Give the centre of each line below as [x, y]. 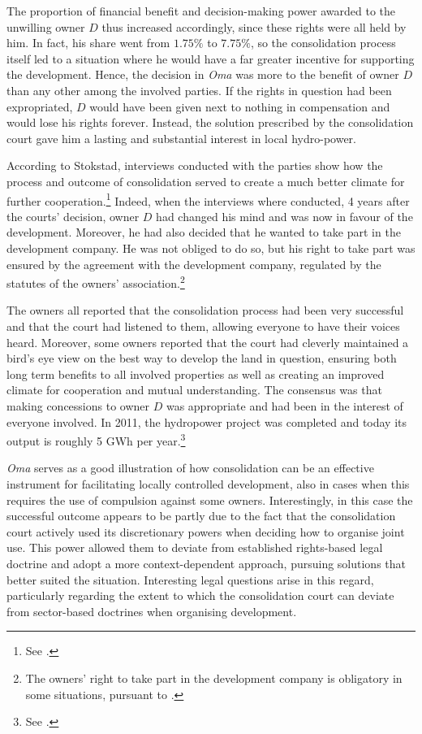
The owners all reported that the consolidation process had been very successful [205, 310]
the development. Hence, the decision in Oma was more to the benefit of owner [203, 74]
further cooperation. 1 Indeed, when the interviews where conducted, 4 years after [208, 199]
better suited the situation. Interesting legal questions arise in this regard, [190, 579]
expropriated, [40, 106]
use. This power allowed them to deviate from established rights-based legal [195, 547]
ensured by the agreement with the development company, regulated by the [194, 264]
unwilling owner [46, 26]
